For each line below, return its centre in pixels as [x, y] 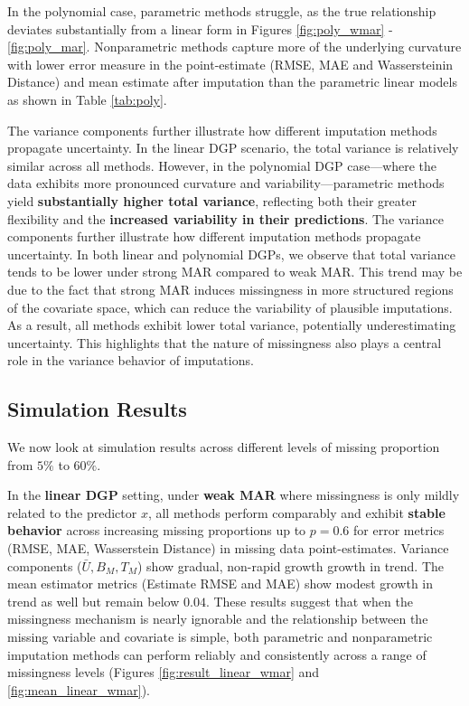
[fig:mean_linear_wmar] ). [79, 689]
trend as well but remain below [94, 601]
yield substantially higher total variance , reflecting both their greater [212, 200]
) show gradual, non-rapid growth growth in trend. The [291, 565]
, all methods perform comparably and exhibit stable [296, 512]
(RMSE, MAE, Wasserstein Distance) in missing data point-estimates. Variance [228, 548]
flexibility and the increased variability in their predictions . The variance [225, 218]
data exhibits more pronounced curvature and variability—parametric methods [226, 183]
